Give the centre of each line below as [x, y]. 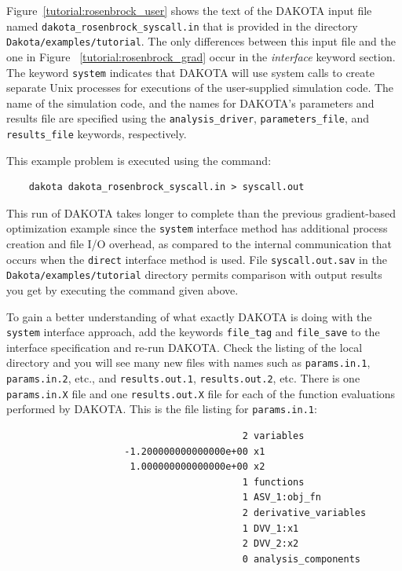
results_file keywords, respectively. [97, 134]
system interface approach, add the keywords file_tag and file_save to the [193, 332]
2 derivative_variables [304, 513]
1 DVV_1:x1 [270, 528]
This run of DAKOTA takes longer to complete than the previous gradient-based [201, 212]
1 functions [273, 482]
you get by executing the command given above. [122, 290]
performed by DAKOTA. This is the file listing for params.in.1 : [162, 409]
